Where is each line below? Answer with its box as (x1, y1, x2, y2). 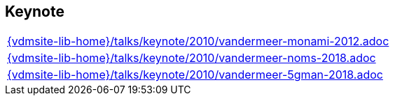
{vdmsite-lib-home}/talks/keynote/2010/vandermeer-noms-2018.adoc (7, 51, 376, 65)
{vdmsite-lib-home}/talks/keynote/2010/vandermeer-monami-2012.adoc (7, 34, 389, 49)
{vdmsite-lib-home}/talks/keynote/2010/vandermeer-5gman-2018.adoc (7, 68, 383, 82)
